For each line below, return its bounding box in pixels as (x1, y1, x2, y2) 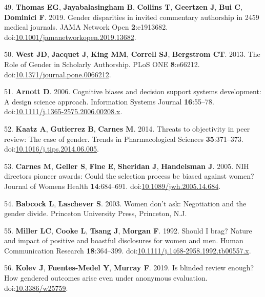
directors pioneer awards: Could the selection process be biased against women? (4, 171, 254, 181)
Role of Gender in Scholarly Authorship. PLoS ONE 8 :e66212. (4, 58, 200, 69)
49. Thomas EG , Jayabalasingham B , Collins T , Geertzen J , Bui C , (4, 2, 242, 12)
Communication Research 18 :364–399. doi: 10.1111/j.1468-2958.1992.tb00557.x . (4, 245, 251, 256)
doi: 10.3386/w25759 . (4, 282, 68, 293)
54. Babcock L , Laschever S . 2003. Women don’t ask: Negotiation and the (4, 198, 247, 208)
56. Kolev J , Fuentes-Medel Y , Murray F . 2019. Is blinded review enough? (4, 262, 254, 273)
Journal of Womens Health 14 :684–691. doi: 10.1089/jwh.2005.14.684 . (4, 180, 221, 191)
